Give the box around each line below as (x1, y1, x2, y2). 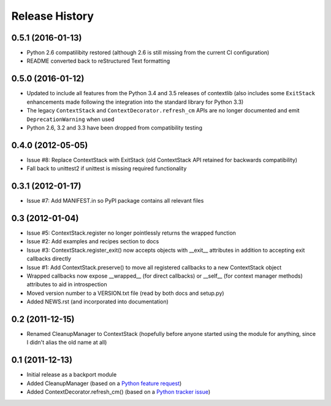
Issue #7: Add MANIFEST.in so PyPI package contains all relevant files (26, 197, 204, 205)
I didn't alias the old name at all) (26, 338, 107, 346)
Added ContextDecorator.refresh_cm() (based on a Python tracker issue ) (26, 388, 211, 396)
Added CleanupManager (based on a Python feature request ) (26, 380, 182, 387)
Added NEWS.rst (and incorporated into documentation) (26, 298, 169, 305)
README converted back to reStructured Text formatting (26, 57, 170, 64)
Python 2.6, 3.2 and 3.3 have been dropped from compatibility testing (26, 123, 202, 131)
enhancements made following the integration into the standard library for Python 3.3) (26, 98, 244, 106)
